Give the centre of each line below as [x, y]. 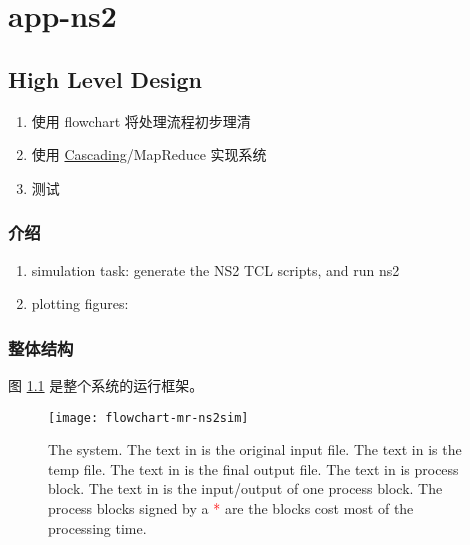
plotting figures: [80, 303]
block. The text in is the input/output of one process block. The [245, 488]
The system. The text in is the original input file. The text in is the [255, 449]
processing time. [97, 527]
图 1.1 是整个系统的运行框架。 [106, 384]
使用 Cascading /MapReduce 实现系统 [149, 154]
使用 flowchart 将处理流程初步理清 [141, 120]
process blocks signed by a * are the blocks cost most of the [231, 508]
